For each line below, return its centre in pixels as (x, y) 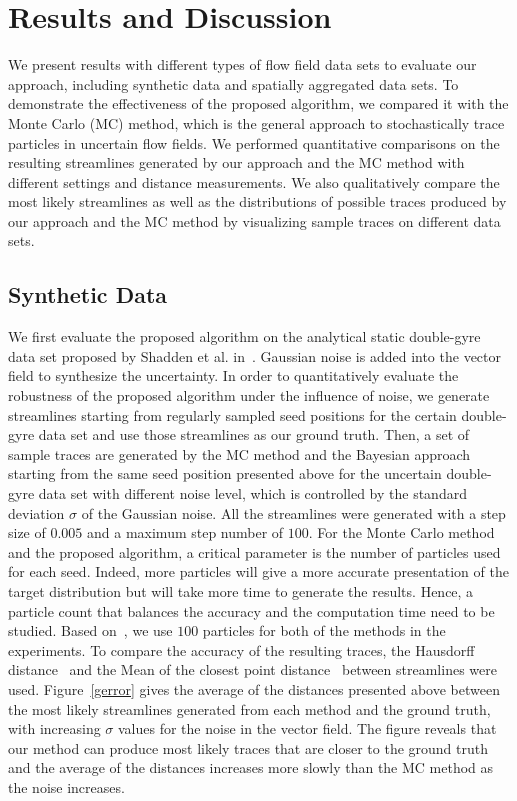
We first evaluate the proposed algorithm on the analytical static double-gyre (244, 336)
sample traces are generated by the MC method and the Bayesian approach (239, 453)
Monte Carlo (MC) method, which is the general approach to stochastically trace (256, 122)
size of (27, 532)
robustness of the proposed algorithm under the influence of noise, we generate (249, 395)
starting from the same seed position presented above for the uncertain (225, 473)
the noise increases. (66, 786)
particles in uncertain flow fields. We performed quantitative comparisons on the (254, 142)
